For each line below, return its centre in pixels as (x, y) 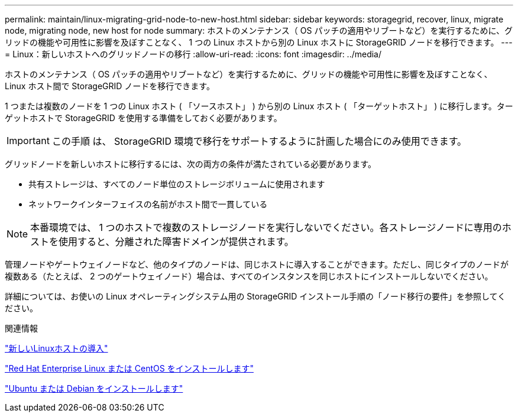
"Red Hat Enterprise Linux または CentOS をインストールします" (129, 368)
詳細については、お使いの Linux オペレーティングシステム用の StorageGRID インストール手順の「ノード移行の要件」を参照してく (255, 296)
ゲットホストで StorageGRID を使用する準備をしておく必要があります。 (143, 118)
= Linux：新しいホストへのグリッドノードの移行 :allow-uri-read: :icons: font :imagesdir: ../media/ (193, 54)
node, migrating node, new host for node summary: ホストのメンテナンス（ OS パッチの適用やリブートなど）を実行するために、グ (259, 30)
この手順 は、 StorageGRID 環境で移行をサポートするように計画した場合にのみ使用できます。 (259, 141)
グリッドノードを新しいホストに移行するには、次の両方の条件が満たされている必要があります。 (190, 164)
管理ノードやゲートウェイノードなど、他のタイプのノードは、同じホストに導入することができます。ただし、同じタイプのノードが (257, 264)
